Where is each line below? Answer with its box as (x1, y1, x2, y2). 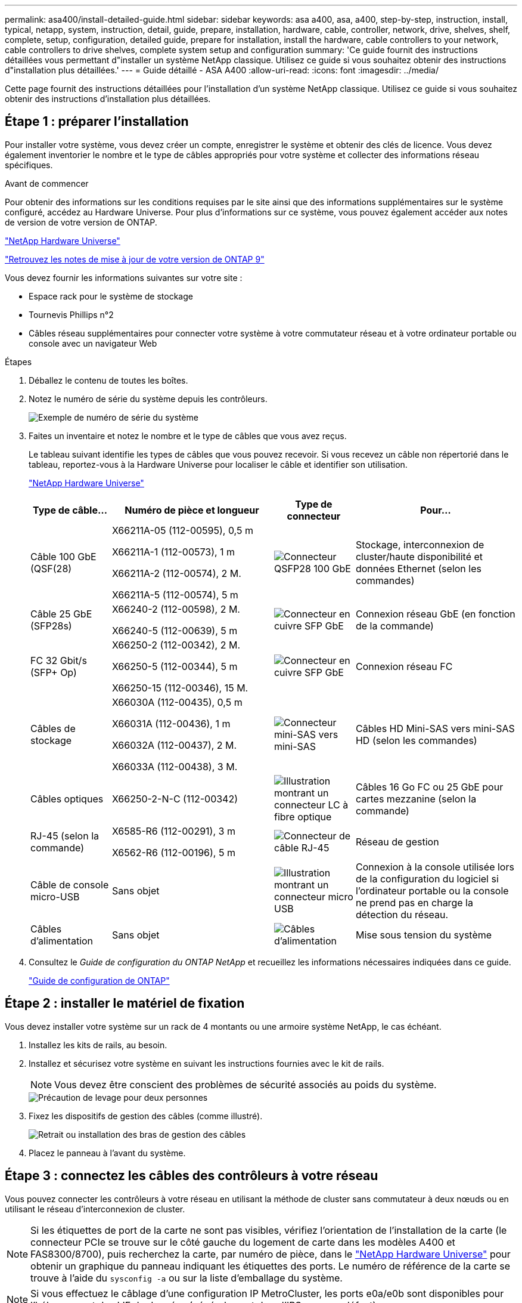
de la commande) (355, 619, 434, 632)
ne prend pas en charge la (355, 896, 473, 909)
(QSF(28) (30, 562, 72, 575)
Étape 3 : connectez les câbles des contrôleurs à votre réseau (5, 1168, 378, 1184)
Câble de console (30, 878, 109, 891)
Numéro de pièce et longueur (125, 504, 259, 516)
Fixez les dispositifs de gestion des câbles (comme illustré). (29, 1110, 263, 1121)
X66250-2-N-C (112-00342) (111, 792, 238, 805)
